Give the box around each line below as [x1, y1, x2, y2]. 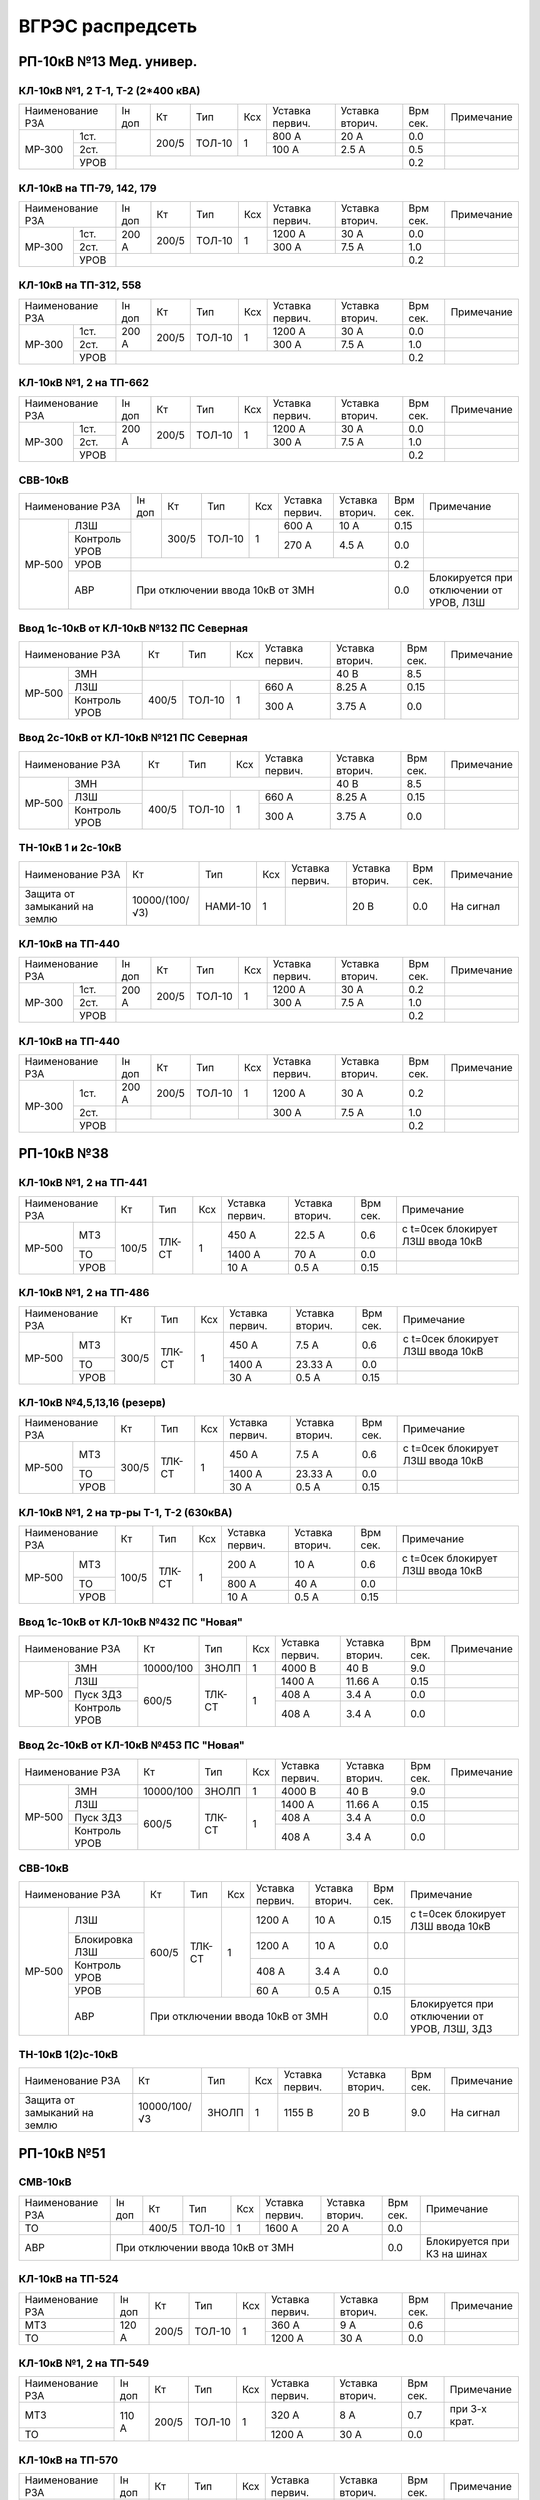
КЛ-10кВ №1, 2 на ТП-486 [18, 1286, 150, 1300]
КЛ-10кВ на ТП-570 [18, 2453, 119, 2467]
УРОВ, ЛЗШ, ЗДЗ [410, 2022, 493, 2036]
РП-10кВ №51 [18, 2145, 106, 2162]
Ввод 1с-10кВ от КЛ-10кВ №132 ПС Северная [18, 621, 249, 635]
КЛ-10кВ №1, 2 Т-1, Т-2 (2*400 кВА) [18, 83, 201, 97]
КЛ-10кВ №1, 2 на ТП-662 [18, 376, 149, 390]
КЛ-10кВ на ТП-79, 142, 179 [18, 181, 157, 195]
